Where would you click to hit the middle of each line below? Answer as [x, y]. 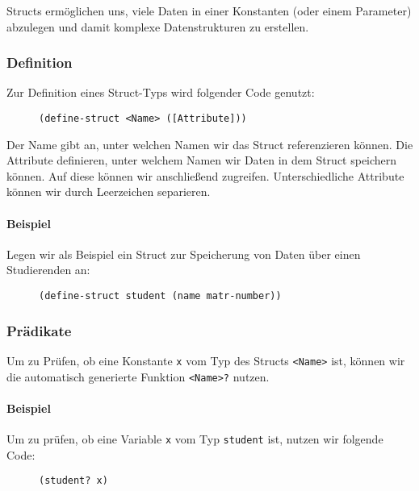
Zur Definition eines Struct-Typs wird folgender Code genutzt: [161, 92]
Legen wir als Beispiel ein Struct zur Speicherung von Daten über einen [184, 254]
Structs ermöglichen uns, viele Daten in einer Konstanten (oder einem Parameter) [209, 10]
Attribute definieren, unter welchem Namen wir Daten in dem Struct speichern [202, 160]
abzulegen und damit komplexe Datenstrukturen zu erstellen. [158, 26]
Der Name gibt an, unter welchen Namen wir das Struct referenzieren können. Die [210, 144]
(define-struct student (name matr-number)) [160, 296]
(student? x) [73, 481]
